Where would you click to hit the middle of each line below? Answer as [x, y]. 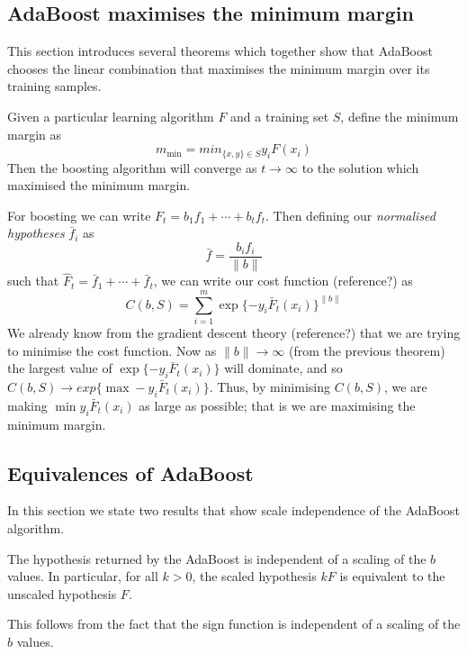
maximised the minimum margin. [99, 185]
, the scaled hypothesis [254, 576]
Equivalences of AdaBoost [130, 472]
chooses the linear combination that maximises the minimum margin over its [219, 68]
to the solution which [360, 167]
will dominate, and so [283, 368]
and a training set [280, 116]
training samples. [54, 86]
